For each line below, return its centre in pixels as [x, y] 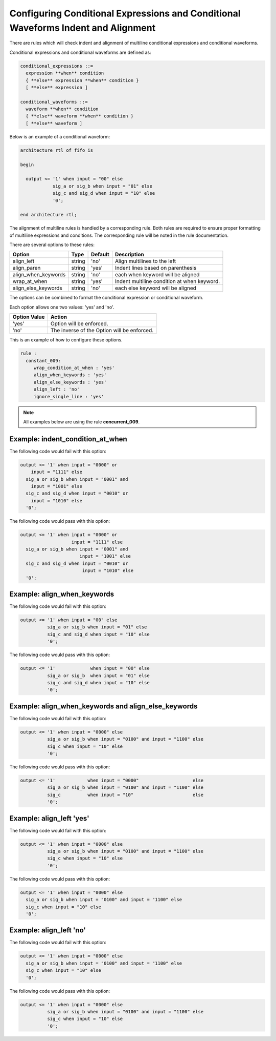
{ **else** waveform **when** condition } [80, 116]
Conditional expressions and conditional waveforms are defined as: [80, 52]
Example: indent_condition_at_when [68, 439]
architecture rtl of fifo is [57, 150]
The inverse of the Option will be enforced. [102, 331]
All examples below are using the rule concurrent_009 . [82, 422]
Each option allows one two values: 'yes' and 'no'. [62, 307]
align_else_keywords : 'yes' [70, 382]
